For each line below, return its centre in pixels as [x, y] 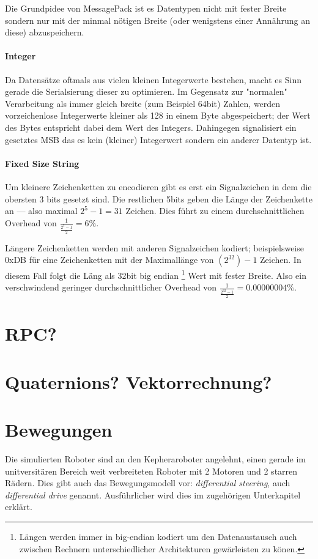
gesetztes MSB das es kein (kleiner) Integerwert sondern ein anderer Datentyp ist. [158, 139]
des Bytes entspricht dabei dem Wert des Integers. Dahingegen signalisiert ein [151, 127]
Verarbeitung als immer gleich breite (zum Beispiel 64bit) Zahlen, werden [143, 103]
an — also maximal [41, 211]
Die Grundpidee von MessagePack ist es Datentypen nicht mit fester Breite [146, 8]
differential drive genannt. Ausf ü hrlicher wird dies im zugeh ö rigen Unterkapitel [153, 494]
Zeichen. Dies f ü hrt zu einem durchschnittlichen [215, 211]
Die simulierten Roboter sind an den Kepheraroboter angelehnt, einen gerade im [155, 459]
